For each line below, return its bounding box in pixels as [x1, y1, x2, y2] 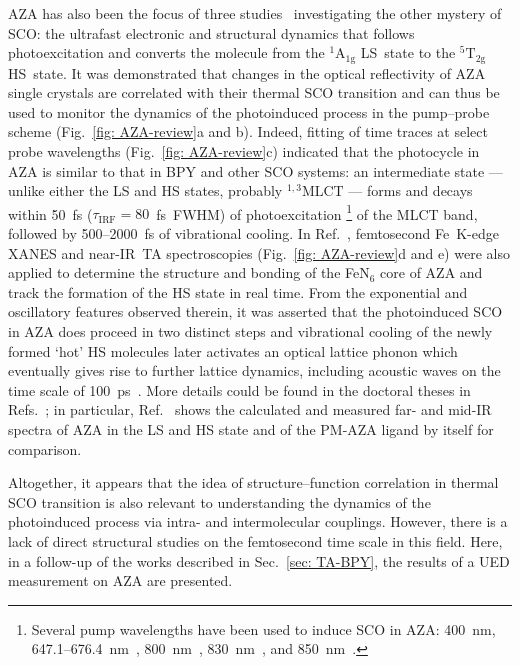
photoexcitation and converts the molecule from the [8, 42, 325, 63]
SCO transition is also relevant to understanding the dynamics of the [8, 491, 431, 512]
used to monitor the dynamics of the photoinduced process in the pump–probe [8, 101, 490, 122]
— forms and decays [348, 180, 473, 201]
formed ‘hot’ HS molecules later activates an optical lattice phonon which [8, 340, 458, 361]
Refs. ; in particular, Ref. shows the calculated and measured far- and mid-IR [8, 399, 492, 420]
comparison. [8, 438, 82, 459]
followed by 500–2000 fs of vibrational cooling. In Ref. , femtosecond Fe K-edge [8, 223, 499, 244]
